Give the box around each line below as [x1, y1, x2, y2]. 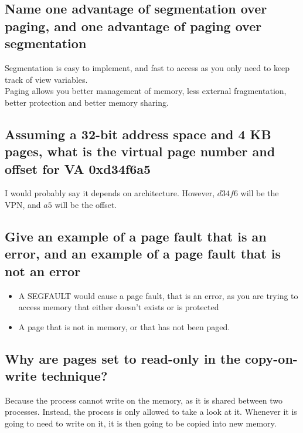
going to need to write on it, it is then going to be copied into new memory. [5, 417, 277, 429]
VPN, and [5, 198, 41, 210]
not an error [5, 261, 81, 280]
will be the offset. [55, 198, 117, 210]
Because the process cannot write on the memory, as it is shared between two [5, 394, 282, 406]
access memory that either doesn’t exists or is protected [18, 301, 219, 313]
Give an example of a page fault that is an [5, 227, 267, 245]
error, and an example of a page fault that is [5, 244, 281, 263]
